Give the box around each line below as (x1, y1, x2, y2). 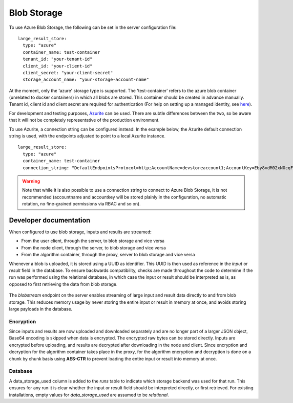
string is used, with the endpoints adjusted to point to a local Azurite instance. (9, 133, 166, 139)
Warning (22, 178, 40, 184)
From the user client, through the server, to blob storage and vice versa (21, 238, 165, 244)
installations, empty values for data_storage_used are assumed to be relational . (9, 392, 169, 398)
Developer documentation (9, 216, 90, 224)
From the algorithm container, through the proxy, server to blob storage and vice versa (21, 252, 195, 258)
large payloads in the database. (9, 306, 73, 312)
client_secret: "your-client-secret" (22, 70, 113, 75)
